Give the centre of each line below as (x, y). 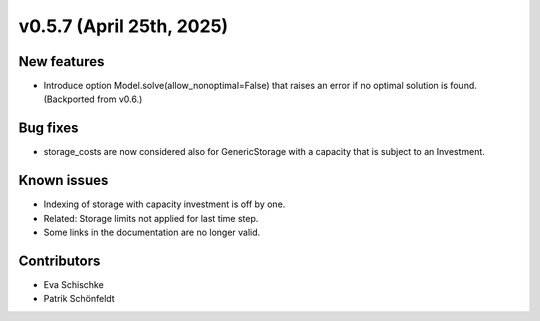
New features (61, 61)
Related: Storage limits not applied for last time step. (151, 218)
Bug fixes (48, 128)
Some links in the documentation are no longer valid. (152, 232)
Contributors (59, 260)
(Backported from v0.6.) (93, 99)
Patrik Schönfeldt (79, 299)
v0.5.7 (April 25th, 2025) (123, 26)
